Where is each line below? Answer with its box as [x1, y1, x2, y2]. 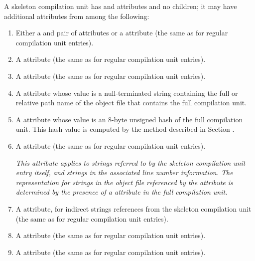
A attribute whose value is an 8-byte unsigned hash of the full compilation [15, 114, 243, 124]
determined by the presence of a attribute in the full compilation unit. [15, 187, 228, 197]
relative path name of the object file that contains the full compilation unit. [15, 97, 247, 108]
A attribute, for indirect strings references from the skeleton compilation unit [15, 203, 252, 214]
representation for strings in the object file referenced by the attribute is [15, 177, 233, 187]
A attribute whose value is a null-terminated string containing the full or [15, 87, 238, 98]
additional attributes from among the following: [4, 10, 149, 21]
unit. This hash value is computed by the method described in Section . [15, 124, 235, 134]
